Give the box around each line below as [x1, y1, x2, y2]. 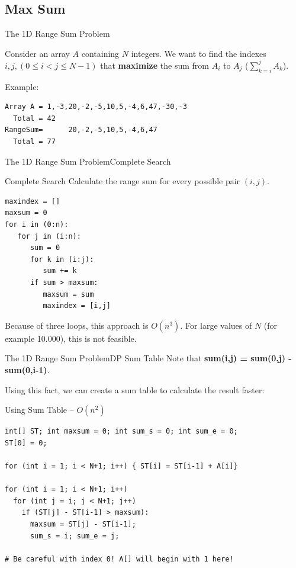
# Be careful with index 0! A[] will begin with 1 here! [5, 554, 234, 563]
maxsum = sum [43, 290, 94, 299]
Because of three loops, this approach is [5, 319, 149, 331]
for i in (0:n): [5, 220, 69, 229]
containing [81, 47, 120, 59]
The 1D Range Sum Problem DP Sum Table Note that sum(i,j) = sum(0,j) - [5, 352, 292, 364]
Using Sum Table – [5, 403, 74, 416]
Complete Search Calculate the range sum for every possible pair [5, 175, 240, 187]
